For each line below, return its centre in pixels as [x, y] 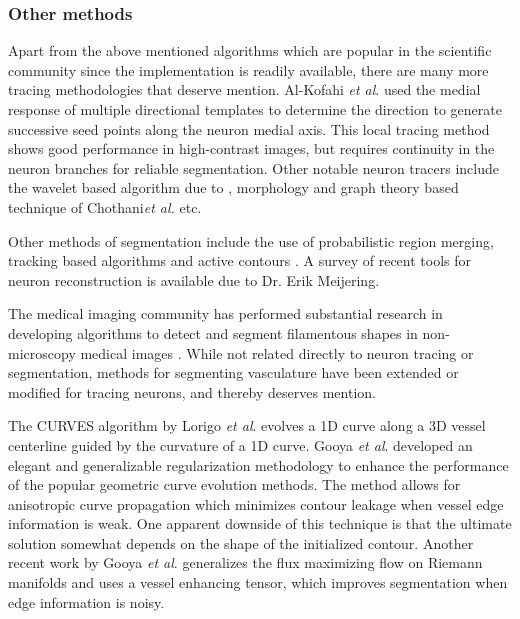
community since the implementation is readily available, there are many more [248, 69]
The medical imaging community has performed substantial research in [225, 313]
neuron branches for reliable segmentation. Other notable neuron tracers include [253, 167]
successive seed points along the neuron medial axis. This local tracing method [249, 128]
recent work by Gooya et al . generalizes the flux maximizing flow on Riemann [245, 562]
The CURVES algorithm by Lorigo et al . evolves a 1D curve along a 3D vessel [247, 425]
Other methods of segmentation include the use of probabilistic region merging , [251, 240]
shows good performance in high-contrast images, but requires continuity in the [251, 148]
